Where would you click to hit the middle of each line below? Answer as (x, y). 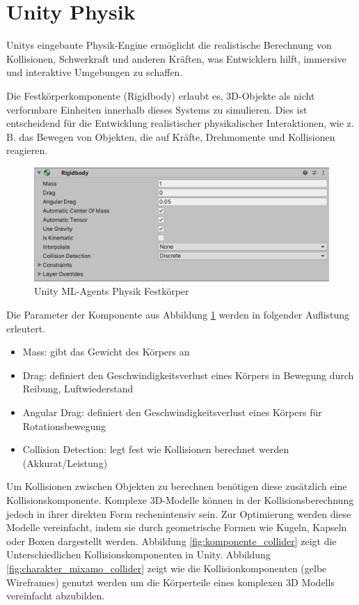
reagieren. (27, 150)
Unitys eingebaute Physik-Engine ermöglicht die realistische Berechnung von (169, 45)
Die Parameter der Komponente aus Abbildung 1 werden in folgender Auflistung (178, 315)
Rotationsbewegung (64, 426)
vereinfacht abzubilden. (56, 596)
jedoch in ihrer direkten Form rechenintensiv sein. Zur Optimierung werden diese (179, 513)
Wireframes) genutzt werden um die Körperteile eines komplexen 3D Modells (170, 582)
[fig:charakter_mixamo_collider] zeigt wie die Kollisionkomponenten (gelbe (167, 568)
